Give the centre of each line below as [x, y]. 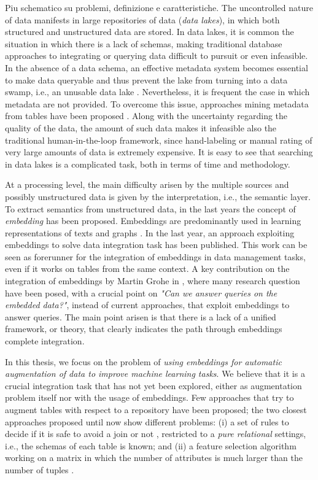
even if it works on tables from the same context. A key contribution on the [147, 269]
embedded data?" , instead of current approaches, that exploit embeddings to [147, 305]
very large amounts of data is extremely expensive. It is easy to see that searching [159, 152]
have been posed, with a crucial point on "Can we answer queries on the [141, 292]
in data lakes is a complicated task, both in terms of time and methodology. [148, 164]
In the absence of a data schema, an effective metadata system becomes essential [157, 67]
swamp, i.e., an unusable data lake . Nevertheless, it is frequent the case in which [157, 92]
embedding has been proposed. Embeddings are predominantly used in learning [153, 221]
